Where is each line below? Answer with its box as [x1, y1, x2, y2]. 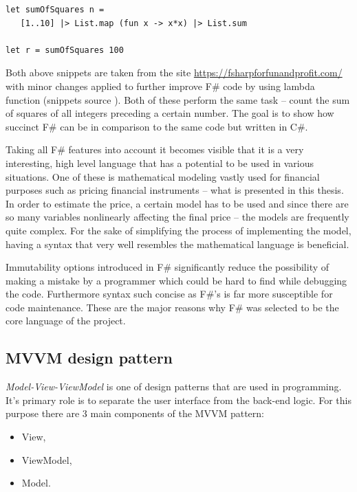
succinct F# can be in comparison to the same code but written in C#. [6, 119, 308, 133]
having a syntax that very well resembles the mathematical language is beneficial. [6, 236, 349, 251]
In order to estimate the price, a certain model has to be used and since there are [6, 196, 349, 210]
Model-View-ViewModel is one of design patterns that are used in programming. [6, 379, 342, 394]
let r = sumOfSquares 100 [6, 45, 124, 55]
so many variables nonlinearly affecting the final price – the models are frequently [6, 210, 349, 224]
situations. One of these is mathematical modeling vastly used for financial [6, 169, 320, 183]
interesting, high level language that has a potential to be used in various [6, 155, 314, 170]
